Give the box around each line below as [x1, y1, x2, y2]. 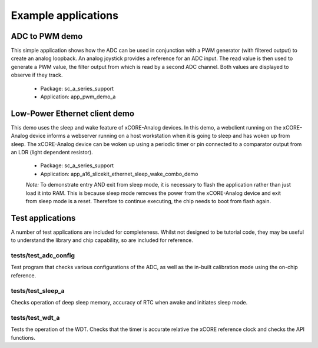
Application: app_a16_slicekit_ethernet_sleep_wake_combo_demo [40, 170, 198, 177]
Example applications [11, 9, 119, 22]
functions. [11, 334, 35, 341]
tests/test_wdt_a [11, 313, 60, 322]
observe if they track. [11, 71, 63, 79]
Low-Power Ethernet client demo [11, 108, 135, 118]
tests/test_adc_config [11, 251, 75, 260]
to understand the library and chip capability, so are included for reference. [11, 237, 194, 244]
